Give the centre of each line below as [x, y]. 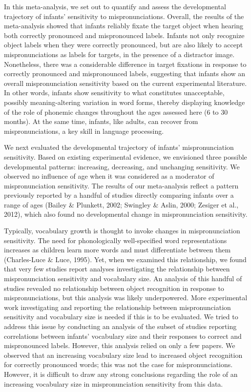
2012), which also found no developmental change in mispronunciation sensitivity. [126, 214]
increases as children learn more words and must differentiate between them [117, 250]
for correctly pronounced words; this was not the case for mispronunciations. [118, 364]
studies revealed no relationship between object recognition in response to [114, 288]
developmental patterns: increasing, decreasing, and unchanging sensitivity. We [122, 166]
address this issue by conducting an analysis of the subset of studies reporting [120, 326]
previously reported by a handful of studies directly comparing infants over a [119, 195]
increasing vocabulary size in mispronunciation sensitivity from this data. [114, 383]
